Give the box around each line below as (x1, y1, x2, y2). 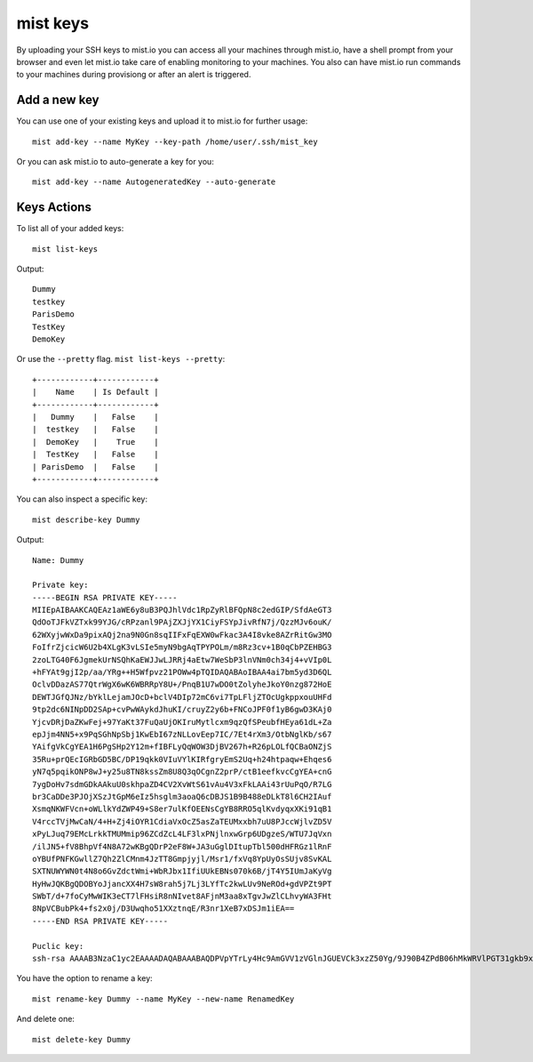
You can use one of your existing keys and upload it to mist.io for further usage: (16, 116, 308, 126)
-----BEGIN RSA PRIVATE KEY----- (32, 592, 178, 602)
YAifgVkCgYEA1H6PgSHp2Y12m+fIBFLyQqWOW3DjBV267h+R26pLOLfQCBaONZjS (32, 742, 332, 752)
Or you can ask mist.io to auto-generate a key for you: (16, 157, 215, 167)
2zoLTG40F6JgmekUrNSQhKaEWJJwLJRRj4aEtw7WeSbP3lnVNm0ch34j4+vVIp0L (32, 655, 332, 664)
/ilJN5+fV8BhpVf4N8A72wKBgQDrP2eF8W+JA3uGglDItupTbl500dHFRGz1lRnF (32, 841, 332, 851)
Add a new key (16, 93, 99, 108)
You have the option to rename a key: (16, 973, 153, 984)
